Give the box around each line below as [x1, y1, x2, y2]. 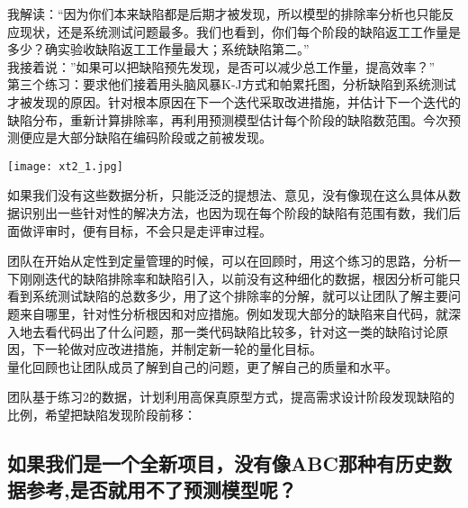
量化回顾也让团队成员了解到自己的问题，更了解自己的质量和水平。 [7, 357, 398, 376]
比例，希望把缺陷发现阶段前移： [7, 404, 196, 423]
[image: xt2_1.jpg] [7, 159, 123, 173]
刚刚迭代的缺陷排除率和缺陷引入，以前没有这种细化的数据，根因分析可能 [19, 268, 448, 287]
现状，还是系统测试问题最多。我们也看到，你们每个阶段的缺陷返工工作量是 [19, 22, 461, 41]
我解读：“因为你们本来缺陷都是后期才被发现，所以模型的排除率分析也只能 [7, 5, 442, 23]
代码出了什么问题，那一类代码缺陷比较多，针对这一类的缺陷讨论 [57, 322, 436, 340]
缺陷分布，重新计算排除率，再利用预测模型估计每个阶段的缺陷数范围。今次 [7, 110, 448, 129]
